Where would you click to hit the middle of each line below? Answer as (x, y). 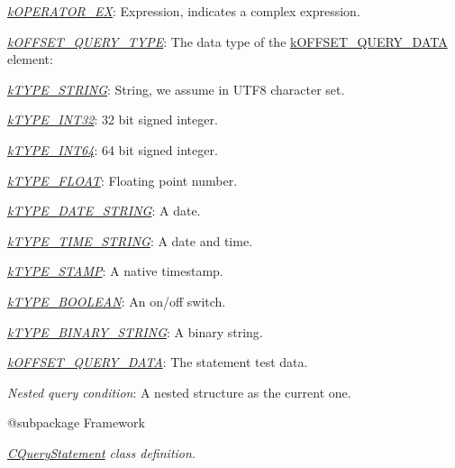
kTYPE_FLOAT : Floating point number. (123, 180)
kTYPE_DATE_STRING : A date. (104, 211)
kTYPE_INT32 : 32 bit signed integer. (113, 119)
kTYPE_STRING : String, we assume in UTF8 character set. (176, 89)
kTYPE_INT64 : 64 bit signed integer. (113, 149)
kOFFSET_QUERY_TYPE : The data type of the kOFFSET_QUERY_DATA (227, 41)
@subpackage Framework (76, 422)
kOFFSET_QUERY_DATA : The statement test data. (158, 362)
